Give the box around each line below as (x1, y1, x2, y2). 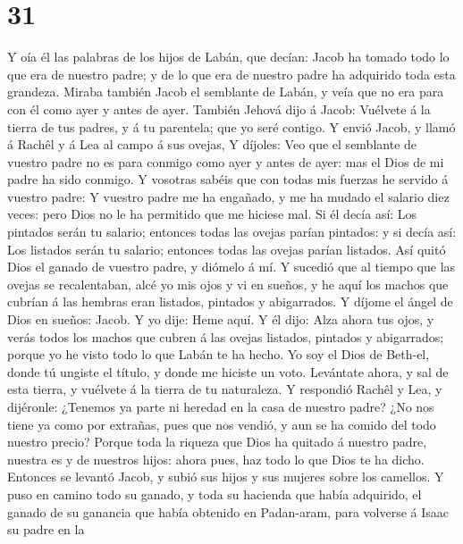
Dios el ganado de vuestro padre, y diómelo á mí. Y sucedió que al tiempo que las (7, 257, 456, 276)
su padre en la (7, 520, 85, 539)
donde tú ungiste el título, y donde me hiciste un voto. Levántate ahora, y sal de (7, 362, 449, 381)
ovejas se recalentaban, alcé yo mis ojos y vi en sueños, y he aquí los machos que (7, 274, 449, 293)
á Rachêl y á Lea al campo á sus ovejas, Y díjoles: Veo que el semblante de (7, 135, 417, 154)
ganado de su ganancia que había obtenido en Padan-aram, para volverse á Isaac (7, 502, 450, 521)
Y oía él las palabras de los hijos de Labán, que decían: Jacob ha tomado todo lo (7, 47, 450, 66)
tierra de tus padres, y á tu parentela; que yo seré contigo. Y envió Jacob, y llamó (7, 117, 456, 136)
